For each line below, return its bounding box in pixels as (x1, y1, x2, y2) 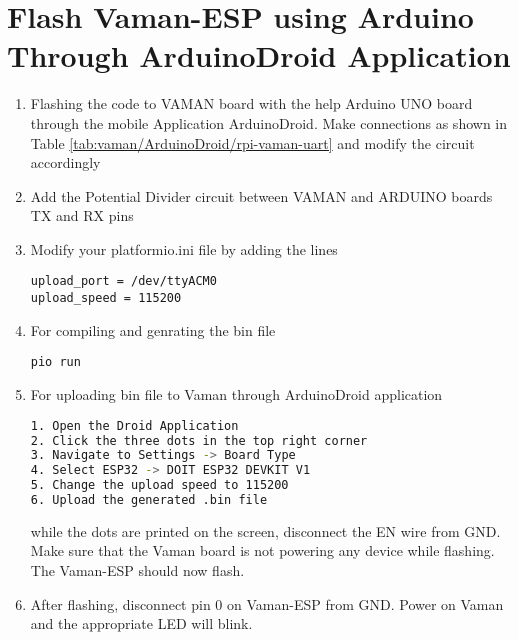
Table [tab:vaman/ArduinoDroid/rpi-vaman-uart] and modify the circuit (30, 132, 475, 153)
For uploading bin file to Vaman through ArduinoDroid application (30, 384, 443, 405)
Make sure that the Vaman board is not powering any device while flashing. (30, 540, 495, 561)
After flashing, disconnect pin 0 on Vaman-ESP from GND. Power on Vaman (30, 593, 504, 614)
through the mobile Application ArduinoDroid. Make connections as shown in (30, 112, 508, 133)
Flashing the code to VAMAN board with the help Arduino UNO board (30, 93, 473, 114)
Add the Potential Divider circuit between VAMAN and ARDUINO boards (30, 185, 493, 206)
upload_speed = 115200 (30, 291, 182, 306)
